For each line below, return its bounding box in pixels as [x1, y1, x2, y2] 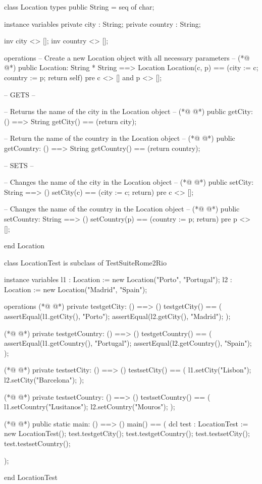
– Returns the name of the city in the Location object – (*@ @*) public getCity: [4, 106, 253, 117]
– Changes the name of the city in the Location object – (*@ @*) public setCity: [4, 177, 254, 187]
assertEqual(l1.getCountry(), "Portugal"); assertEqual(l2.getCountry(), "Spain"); [4, 338, 252, 348]
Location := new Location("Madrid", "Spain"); [4, 284, 147, 294]
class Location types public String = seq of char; [4, 2, 154, 12]
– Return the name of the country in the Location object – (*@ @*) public [4, 133, 235, 143]
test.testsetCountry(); [4, 438, 71, 448]
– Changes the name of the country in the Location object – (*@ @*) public [4, 203, 240, 214]
